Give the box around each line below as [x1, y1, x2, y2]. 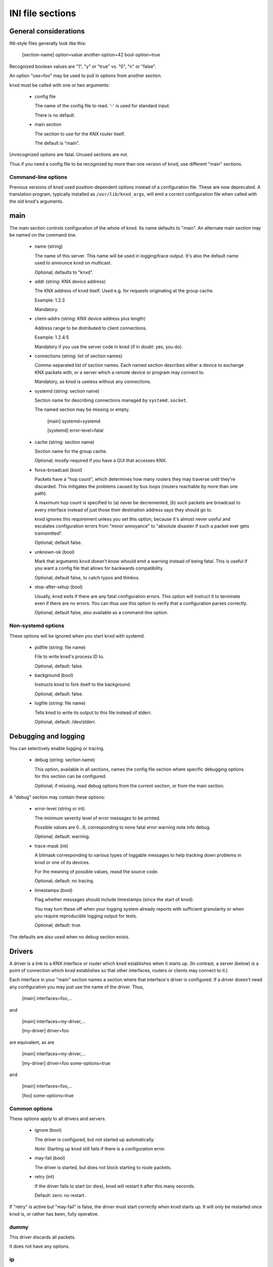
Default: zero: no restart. [34, 1193, 86, 1198]
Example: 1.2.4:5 [34, 334, 69, 341]
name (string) [34, 243, 63, 249]
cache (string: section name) [34, 439, 95, 445]
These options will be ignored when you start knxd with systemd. [9, 632, 145, 639]
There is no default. [34, 112, 75, 118]
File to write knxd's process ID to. [34, 654, 105, 660]
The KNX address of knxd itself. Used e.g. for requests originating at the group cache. [34, 288, 214, 294]
